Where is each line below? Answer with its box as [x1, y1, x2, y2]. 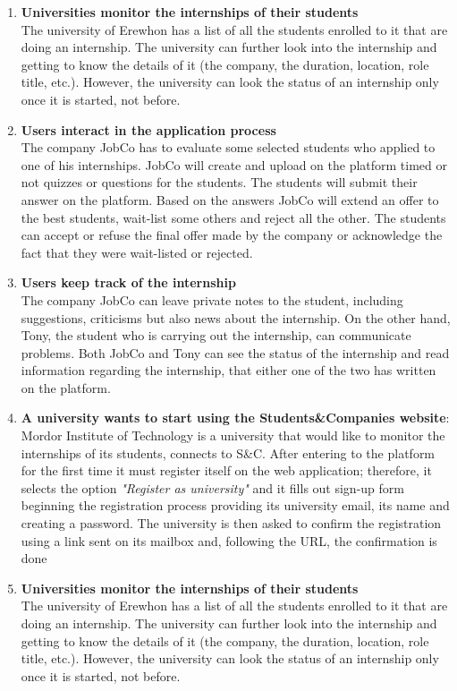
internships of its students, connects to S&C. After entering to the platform [21, 443, 436, 462]
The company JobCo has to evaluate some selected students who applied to [21, 138, 436, 157]
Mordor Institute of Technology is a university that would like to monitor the [21, 426, 445, 445]
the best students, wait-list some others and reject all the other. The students [21, 208, 446, 226]
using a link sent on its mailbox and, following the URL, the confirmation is [21, 531, 437, 550]
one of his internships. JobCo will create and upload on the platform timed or [21, 155, 448, 174]
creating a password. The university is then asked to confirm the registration [21, 514, 442, 533]
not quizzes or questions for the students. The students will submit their [21, 173, 418, 192]
